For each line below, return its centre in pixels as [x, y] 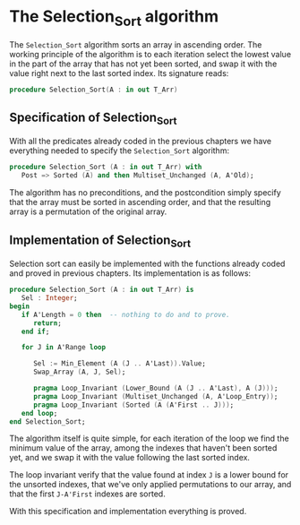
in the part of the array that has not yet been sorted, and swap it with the [143, 64]
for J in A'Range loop [63, 348]
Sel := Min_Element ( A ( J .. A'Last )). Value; [119, 364]
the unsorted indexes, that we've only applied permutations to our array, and [150, 485]
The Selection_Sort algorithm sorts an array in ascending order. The [136, 44]
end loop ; [39, 413]
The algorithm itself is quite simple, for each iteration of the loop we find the [149, 439]
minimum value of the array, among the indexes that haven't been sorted [143, 448]
